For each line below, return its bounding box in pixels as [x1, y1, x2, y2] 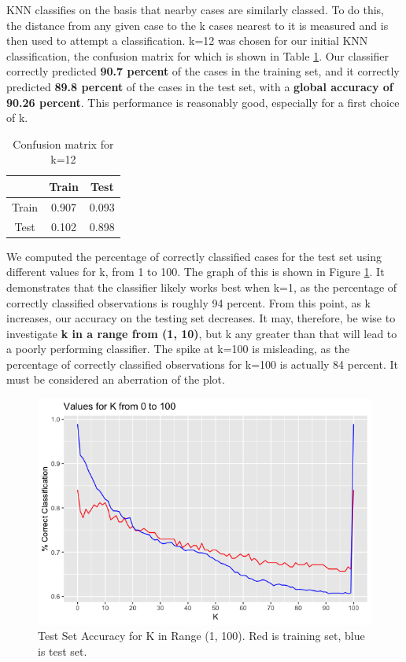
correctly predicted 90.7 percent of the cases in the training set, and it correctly [6, 63, 400, 79]
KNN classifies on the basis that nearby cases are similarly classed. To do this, [6, 2, 385, 17]
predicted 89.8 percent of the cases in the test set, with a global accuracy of [6, 78, 393, 94]
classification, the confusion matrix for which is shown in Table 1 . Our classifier [6, 47, 389, 64]
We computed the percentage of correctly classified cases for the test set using [6, 248, 382, 264]
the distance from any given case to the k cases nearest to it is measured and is [6, 17, 389, 33]
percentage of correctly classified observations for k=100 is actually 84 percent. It [6, 355, 398, 372]
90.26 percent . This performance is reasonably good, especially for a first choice [6, 94, 400, 110]
